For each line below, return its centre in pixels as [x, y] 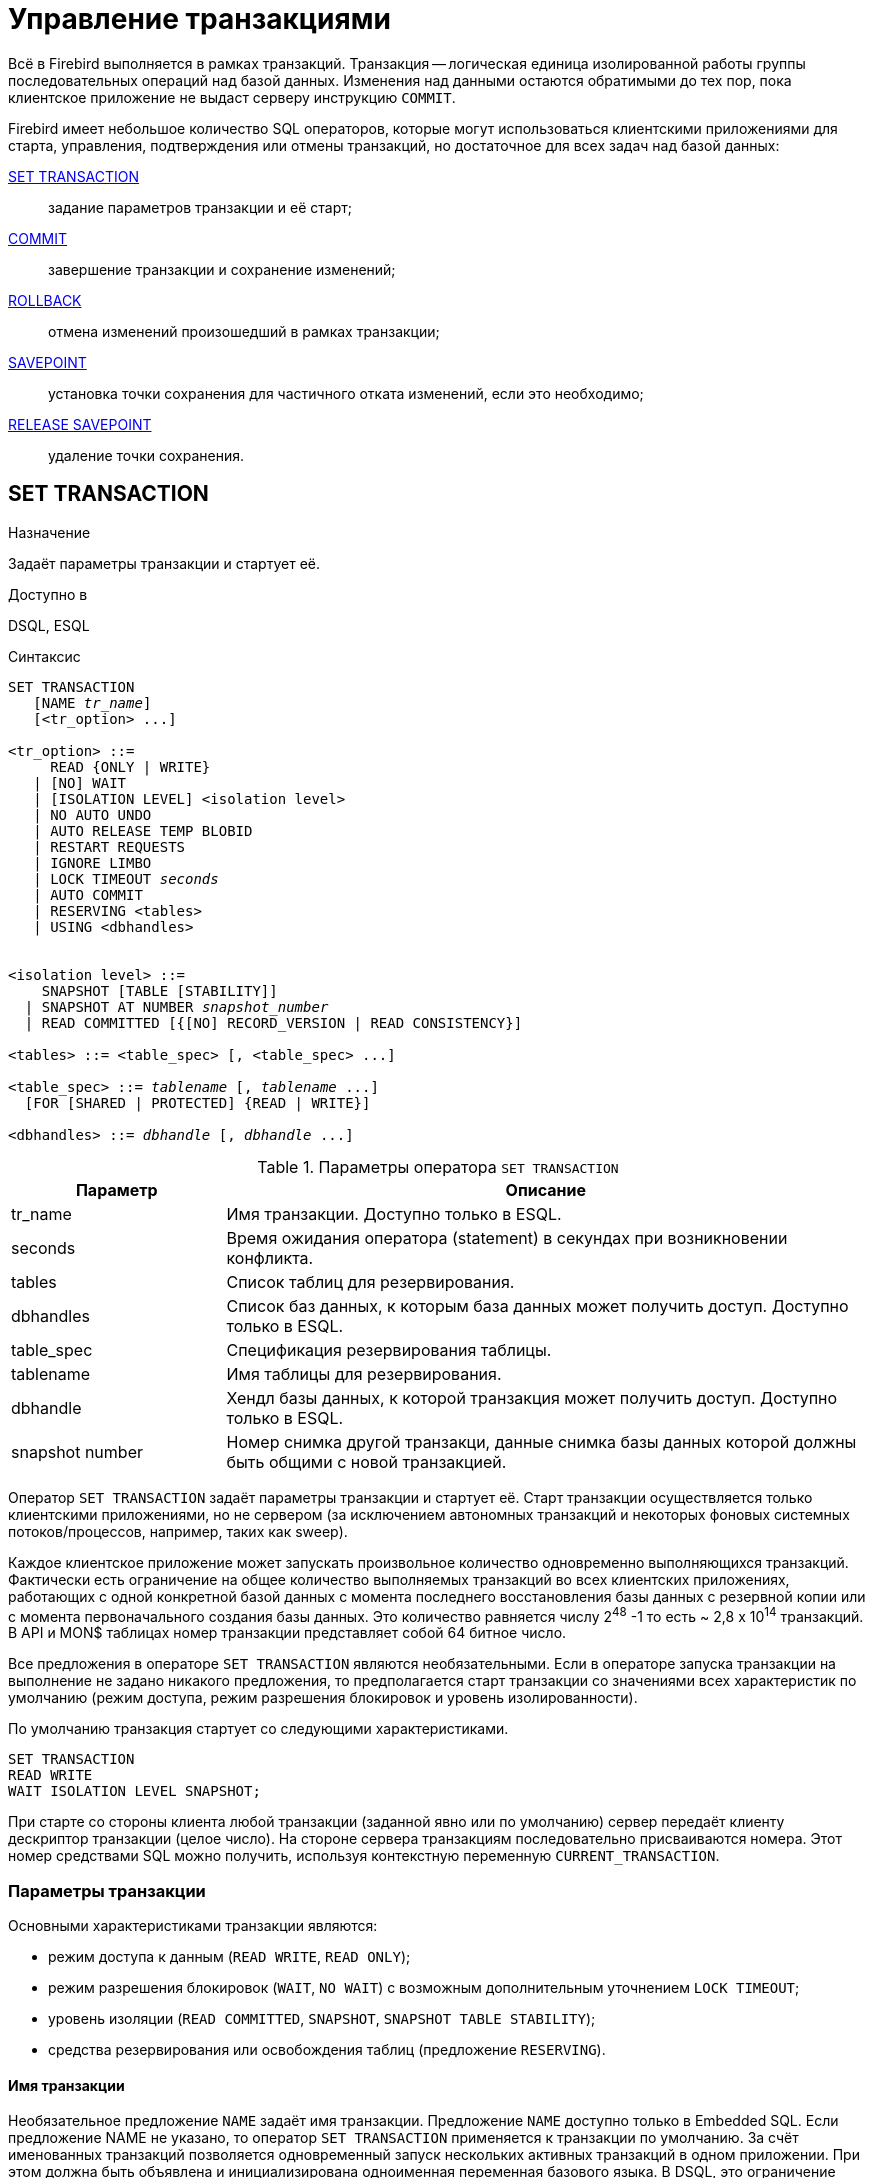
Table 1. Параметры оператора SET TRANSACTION [438, 1166]
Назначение [49, 532]
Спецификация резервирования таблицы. [389, 1349]
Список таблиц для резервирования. [370, 1281]
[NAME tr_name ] [92, 702]
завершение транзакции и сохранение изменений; [222, 269]
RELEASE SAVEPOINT [80, 424]
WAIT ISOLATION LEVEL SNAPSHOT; [134, 1791]
